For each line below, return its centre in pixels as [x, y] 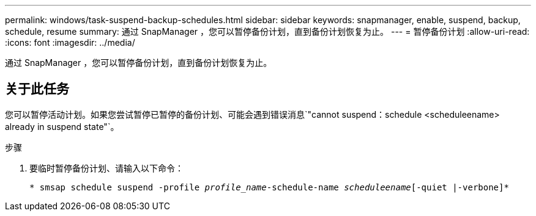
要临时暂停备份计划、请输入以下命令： [106, 168]
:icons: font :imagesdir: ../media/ [70, 42]
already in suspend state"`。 [62, 126]
